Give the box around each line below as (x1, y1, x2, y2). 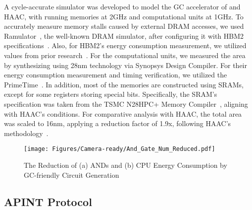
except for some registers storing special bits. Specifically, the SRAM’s (4, 89, 217, 99)
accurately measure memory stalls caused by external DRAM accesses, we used (4, 21, 244, 31)
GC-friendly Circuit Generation (24, 169, 119, 180)
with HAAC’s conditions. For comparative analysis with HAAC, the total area (4, 108, 242, 119)
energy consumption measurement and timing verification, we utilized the (4, 70, 227, 80)
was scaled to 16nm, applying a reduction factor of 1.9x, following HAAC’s (4, 118, 231, 129)
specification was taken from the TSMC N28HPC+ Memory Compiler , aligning (4, 98, 248, 109)
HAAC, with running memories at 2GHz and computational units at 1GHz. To (4, 11, 244, 21)
